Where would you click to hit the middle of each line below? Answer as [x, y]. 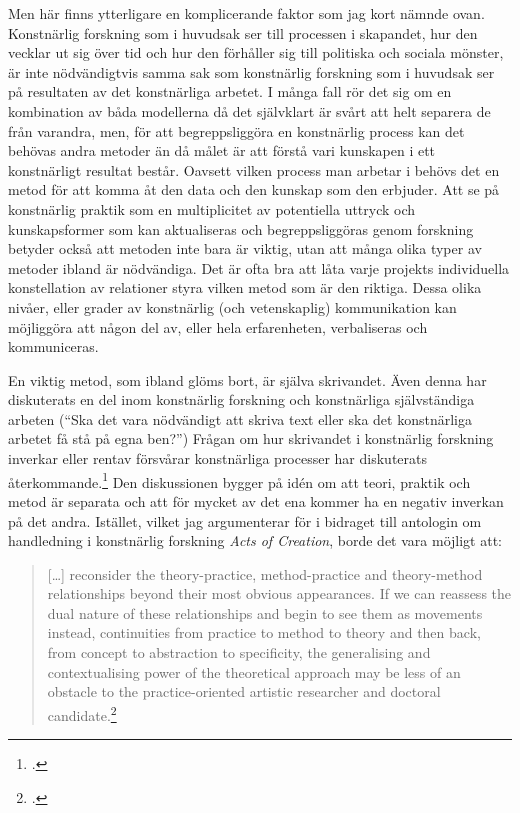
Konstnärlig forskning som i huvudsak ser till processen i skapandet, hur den [243, 32]
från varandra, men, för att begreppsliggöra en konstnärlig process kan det [236, 130]
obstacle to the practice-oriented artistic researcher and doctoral [244, 691]
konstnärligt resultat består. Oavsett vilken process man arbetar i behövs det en [254, 169]
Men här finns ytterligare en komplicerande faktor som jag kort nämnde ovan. [246, 13]
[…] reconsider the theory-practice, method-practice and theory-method [265, 573]
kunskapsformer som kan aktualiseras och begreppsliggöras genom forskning [241, 228]
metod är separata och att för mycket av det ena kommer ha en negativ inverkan [256, 500]
